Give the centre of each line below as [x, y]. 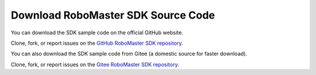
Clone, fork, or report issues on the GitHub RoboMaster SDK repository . [97, 43]
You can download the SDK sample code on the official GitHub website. [97, 33]
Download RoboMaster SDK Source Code [113, 15]
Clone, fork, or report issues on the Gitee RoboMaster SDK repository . [95, 65]
